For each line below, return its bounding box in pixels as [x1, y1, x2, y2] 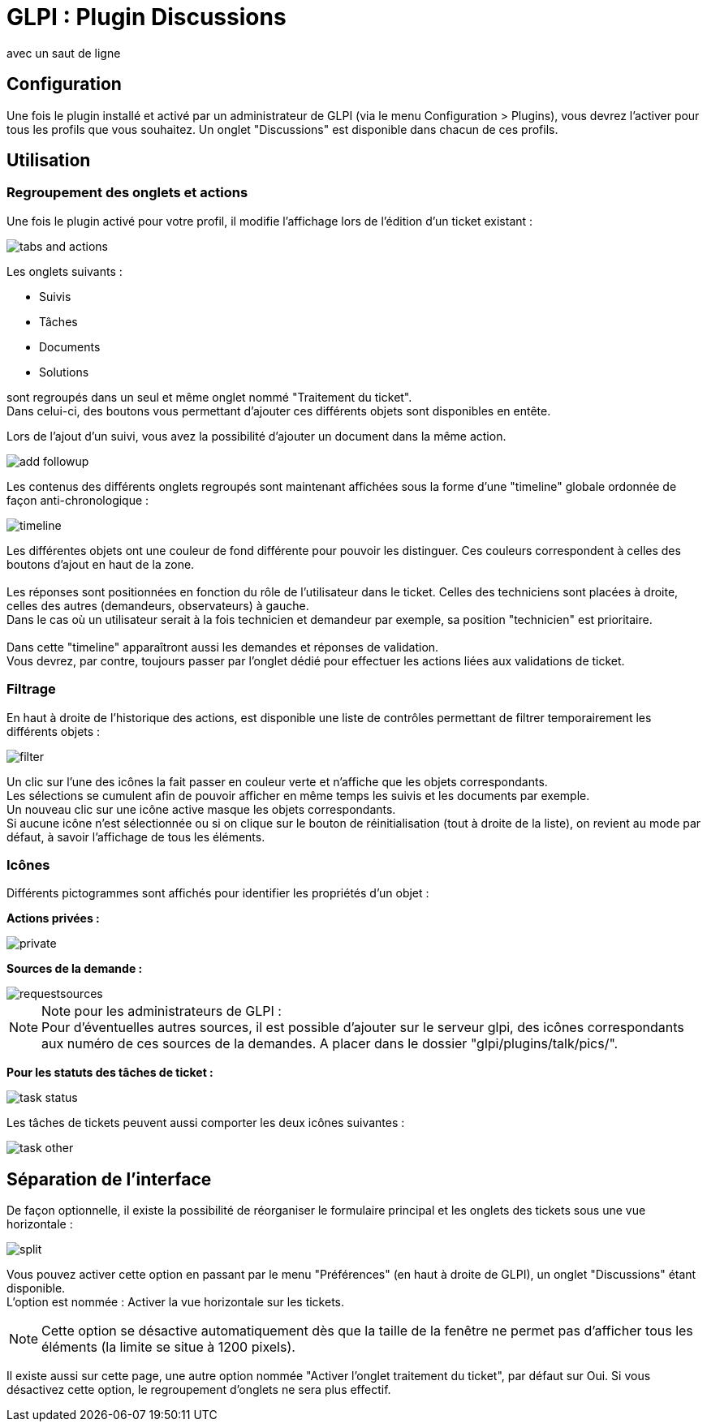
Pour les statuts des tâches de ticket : [6, 1065, 213, 1080]
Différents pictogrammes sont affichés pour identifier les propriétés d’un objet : [6, 886, 429, 901]
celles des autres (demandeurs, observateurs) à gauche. [6, 598, 309, 613]
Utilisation [6, 150, 91, 171]
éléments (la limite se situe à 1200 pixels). [41, 1339, 295, 1356]
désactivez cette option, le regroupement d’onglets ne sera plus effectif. [6, 1383, 391, 1397]
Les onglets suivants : [6, 264, 123, 278]
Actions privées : [6, 911, 100, 926]
